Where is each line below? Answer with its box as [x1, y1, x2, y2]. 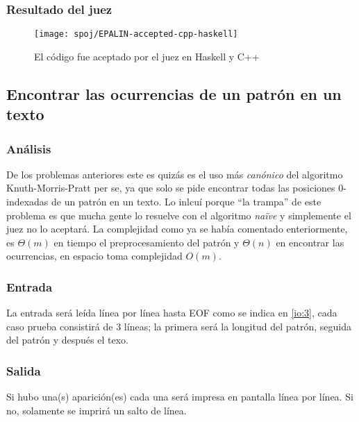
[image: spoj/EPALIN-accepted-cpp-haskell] [34, 29, 238, 40]
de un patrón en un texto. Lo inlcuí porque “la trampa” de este [51, 194, 322, 209]
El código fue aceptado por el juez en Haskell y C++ [34, 49, 260, 63]
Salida [6, 362, 41, 379]
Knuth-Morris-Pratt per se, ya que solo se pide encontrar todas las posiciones [6, 180, 335, 195]
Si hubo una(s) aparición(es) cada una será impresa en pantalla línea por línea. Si [6, 389, 353, 404]
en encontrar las [276, 235, 344, 249]
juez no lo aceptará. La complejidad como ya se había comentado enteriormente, [6, 221, 348, 236]
